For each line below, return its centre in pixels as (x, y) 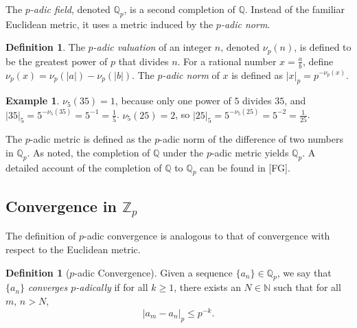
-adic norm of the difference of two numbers (251, 139)
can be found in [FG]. (245, 167)
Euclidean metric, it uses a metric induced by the (110, 24)
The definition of (41, 236)
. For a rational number (227, 61)
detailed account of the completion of (84, 167)
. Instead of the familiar (295, 9)
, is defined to (323, 47)
